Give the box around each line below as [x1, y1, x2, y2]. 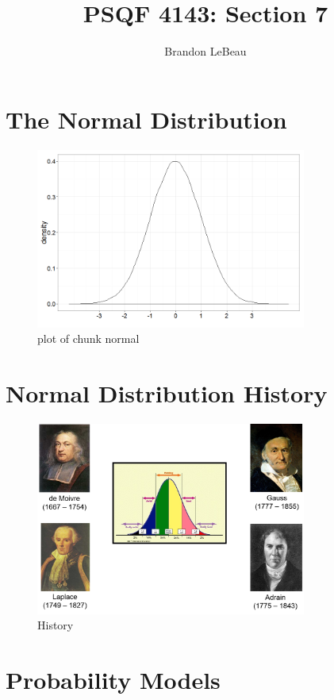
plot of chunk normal [37, 330, 140, 347]
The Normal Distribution [6, 102, 287, 135]
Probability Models [6, 663, 221, 696]
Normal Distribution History [6, 377, 328, 410]
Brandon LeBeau [164, 43, 247, 60]
